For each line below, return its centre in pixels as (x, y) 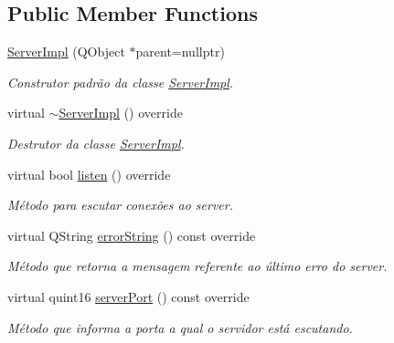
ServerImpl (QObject (66, 52)
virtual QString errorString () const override (132, 235)
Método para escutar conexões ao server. (120, 205)
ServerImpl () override (121, 113)
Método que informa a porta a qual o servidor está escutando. (180, 327)
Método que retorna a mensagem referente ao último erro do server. (197, 266)
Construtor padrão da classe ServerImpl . (121, 82)
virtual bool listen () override (89, 174)
